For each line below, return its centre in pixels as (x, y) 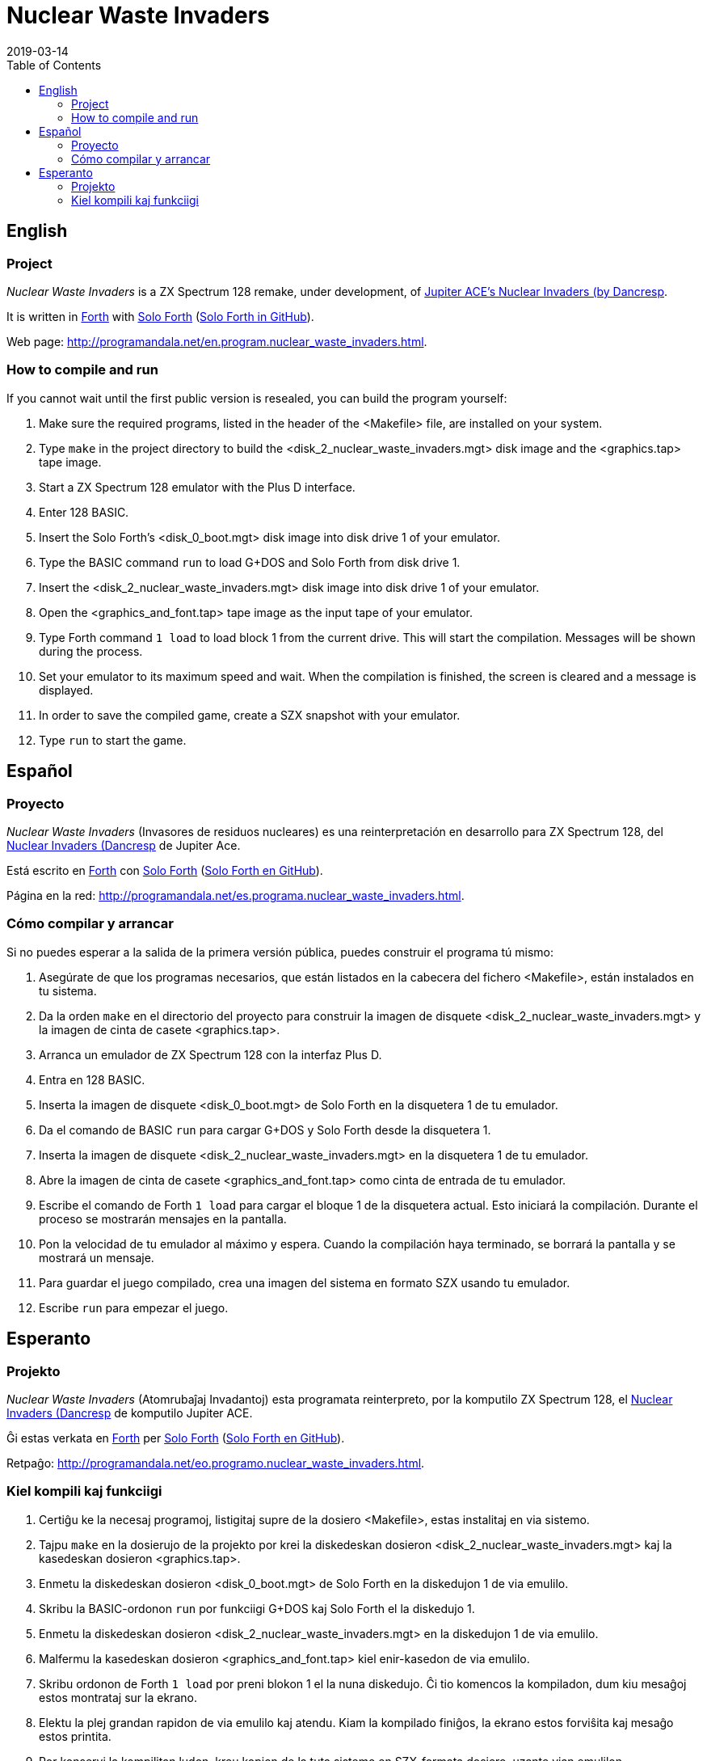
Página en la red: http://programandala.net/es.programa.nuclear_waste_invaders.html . (236, 895)
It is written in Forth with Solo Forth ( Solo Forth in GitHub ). (160, 316)
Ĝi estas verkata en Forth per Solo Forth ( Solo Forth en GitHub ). (176, 1438)
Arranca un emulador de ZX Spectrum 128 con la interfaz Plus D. (210, 1054)
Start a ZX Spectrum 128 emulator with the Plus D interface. (197, 487)
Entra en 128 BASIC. (92, 1079)
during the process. (91, 651)
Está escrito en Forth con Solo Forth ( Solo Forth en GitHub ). (165, 870)
